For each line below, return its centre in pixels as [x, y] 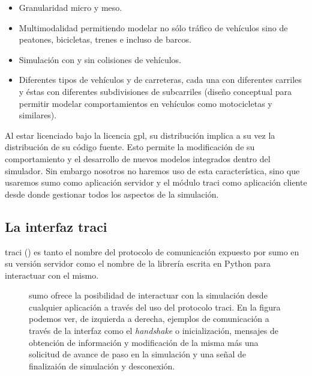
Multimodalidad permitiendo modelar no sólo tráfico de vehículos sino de [153, 27]
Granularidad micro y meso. [70, 7]
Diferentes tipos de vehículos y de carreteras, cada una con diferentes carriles [160, 80]
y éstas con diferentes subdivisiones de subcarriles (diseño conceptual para [155, 91]
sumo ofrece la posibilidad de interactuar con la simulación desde [148, 295]
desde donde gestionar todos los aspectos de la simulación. [112, 194]
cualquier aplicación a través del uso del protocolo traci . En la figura [155, 307]
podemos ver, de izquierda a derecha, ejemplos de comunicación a [149, 319]
